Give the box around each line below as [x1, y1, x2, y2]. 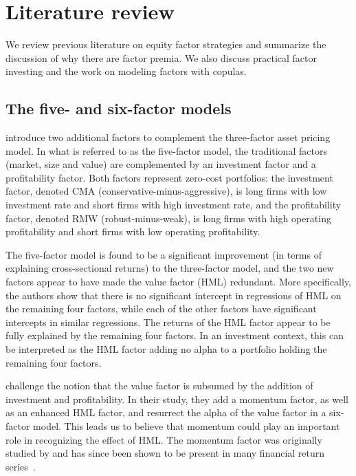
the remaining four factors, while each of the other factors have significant [5, 301, 317, 316]
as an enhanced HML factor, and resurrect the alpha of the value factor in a [5, 405, 326, 420]
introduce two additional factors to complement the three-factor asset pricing [5, 130, 331, 144]
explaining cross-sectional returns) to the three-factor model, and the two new [5, 261, 334, 275]
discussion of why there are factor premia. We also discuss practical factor [5, 50, 318, 65]
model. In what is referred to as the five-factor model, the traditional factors [5, 143, 327, 158]
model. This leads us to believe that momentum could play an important [33, 418, 340, 433]
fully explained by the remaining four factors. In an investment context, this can [5, 328, 344, 343]
